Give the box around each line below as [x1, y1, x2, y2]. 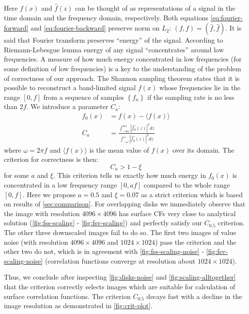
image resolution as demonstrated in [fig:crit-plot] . [4, 300, 153, 311]
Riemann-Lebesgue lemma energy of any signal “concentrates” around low [4, 44, 224, 54]
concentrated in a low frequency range [4, 179, 117, 189]
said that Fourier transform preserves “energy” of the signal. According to [4, 35, 223, 45]
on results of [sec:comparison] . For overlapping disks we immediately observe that [4, 199, 246, 209]
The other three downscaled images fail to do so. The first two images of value [4, 227, 236, 237]
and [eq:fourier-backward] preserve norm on [31, 23, 160, 33]
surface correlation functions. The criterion [4, 291, 131, 301]
